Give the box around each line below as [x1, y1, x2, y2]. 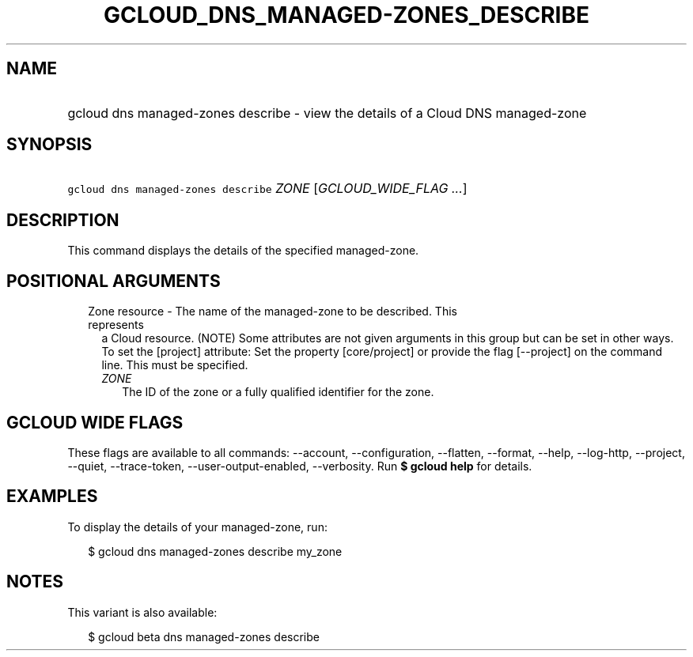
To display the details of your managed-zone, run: [67, 519, 328, 534]
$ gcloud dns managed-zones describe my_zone [88, 544, 343, 558]
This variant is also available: [67, 605, 218, 619]
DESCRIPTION [6, 210, 119, 230]
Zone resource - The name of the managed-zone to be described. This [88, 304, 457, 319]
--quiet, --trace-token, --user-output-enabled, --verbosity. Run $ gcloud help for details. [67, 459, 532, 473]
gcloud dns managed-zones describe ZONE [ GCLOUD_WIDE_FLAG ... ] [67, 180, 468, 197]
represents [88, 318, 144, 332]
